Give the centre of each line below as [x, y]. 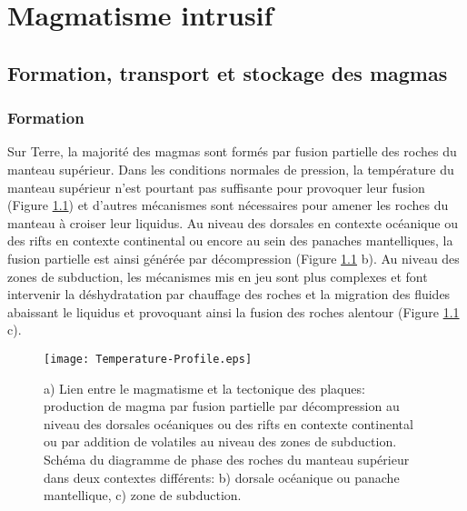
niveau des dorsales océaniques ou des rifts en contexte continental [229, 423]
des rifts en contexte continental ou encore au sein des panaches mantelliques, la [230, 240]
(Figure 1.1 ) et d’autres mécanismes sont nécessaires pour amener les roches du [228, 205]
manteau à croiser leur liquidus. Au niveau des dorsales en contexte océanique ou [233, 222]
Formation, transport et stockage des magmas [228, 72]
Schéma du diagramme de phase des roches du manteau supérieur [227, 459]
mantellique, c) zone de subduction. [143, 495]
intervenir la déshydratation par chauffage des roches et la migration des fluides [229, 294]
